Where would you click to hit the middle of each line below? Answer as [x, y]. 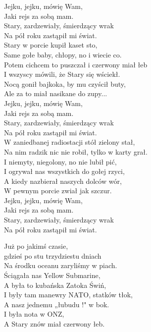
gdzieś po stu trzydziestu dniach [53, 255]
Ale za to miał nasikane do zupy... [56, 93]
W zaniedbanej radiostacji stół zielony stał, [70, 142]
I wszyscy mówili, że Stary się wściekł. [62, 74]
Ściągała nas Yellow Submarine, [52, 275]
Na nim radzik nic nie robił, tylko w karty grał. [76, 151]
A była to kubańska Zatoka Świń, [55, 285]
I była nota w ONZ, [34, 314]
